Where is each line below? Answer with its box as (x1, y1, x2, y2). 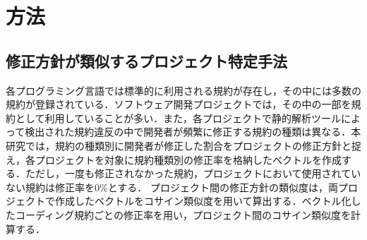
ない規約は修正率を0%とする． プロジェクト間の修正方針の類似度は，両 (6, 179, 338, 194)
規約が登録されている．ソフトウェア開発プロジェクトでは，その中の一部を (6, 97, 351, 112)
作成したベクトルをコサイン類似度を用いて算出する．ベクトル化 (54, 193, 351, 208)
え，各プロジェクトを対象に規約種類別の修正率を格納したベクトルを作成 (6, 152, 342, 167)
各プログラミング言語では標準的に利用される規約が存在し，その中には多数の (6, 83, 361, 97)
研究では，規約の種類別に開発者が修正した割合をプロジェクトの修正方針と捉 (6, 138, 361, 152)
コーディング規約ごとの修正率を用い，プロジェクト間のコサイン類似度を (15, 207, 351, 222)
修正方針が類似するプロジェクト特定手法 (6, 49, 287, 71)
